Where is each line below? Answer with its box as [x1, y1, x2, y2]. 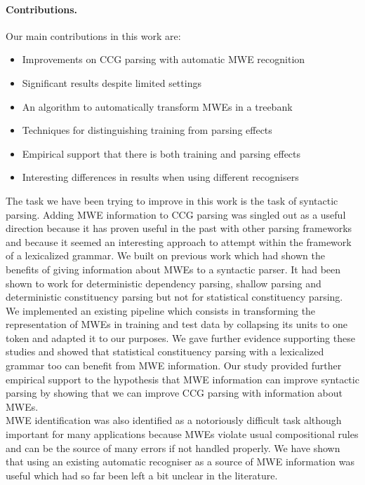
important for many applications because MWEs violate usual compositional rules [6, 427, 359, 442]
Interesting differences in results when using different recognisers [22, 170, 299, 184]
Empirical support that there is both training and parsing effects [22, 146, 301, 160]
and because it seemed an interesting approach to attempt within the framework [6, 234, 352, 249]
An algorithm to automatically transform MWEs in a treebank [22, 99, 293, 114]
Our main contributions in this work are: [6, 28, 181, 43]
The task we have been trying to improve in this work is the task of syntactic [6, 193, 338, 207]
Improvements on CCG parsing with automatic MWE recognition [22, 52, 305, 67]
